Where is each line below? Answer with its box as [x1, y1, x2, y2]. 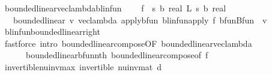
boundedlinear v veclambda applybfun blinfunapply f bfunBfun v [13, 13, 267, 26]
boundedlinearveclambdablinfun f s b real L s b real [4, 2, 226, 14]
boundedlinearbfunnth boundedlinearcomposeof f [25, 49, 208, 61]
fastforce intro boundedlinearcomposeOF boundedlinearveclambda [4, 37, 252, 49]
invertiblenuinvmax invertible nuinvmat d [4, 60, 162, 73]
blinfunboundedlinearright [4, 25, 100, 38]
